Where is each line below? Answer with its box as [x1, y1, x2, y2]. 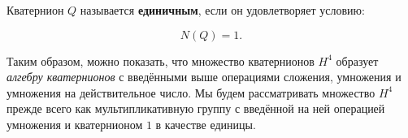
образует [336, 52, 379, 69]
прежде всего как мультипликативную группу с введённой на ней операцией [7, 100, 385, 117]
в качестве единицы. [155, 115, 256, 132]
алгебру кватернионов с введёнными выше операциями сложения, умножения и [7, 68, 401, 85]
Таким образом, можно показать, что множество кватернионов [7, 52, 315, 69]
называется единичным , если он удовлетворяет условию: [80, 2, 365, 18]
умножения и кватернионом [7, 115, 143, 132]
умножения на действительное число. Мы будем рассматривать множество [7, 84, 375, 101]
